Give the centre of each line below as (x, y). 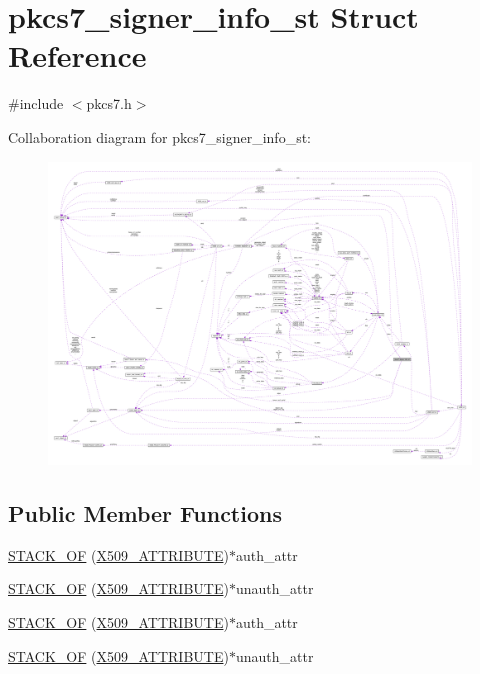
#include (36, 103)
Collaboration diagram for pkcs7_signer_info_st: (159, 136)
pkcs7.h (109, 103)
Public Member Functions (145, 512)
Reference (77, 55)
